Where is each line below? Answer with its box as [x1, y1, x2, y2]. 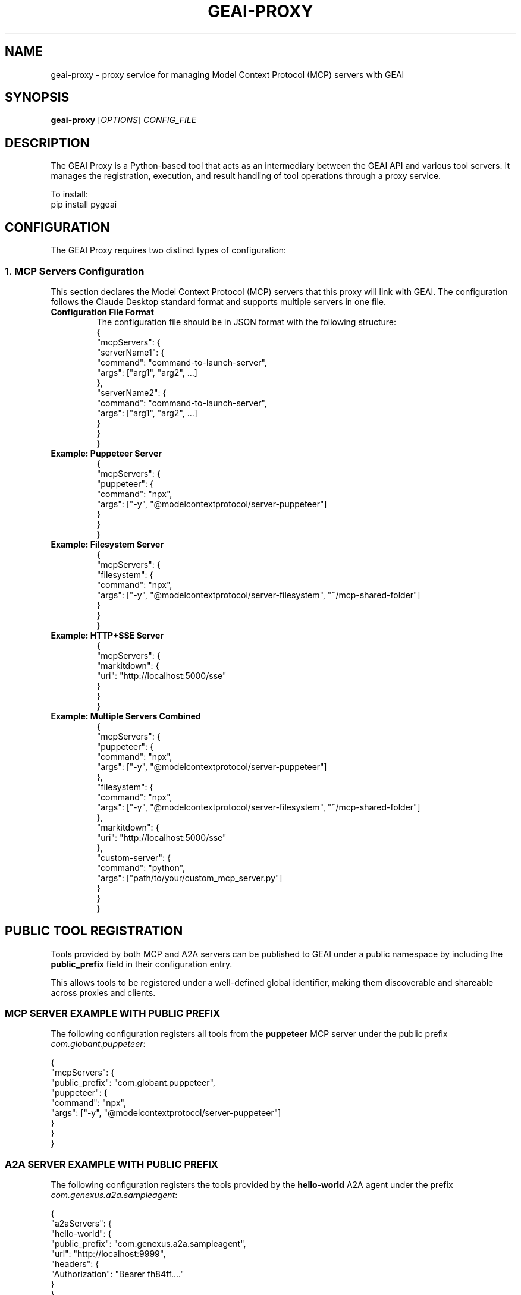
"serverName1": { [96, 347, 165, 357]
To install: [51, 189, 89, 200]
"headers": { [51, 1259, 99, 1269]
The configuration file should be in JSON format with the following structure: [96, 316, 396, 327]
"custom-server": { [96, 852, 171, 863]
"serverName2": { [96, 387, 167, 398]
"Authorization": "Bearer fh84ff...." [51, 1269, 184, 1280]
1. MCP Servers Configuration [5, 265, 145, 277]
